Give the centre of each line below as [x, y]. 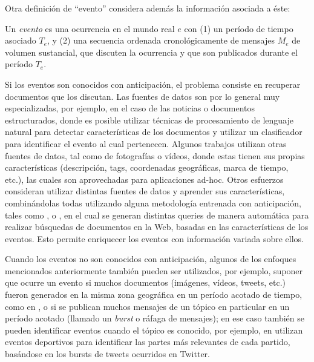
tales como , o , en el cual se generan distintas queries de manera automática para [157, 215]
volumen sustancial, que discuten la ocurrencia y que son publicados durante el [151, 52]
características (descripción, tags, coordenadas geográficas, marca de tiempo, [147, 167]
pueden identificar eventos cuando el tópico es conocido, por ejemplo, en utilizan [154, 330]
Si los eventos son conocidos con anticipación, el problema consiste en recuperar [153, 84]
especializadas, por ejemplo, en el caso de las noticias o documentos [130, 108]
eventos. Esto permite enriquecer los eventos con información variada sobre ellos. [154, 238]
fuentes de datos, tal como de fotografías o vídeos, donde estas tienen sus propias [155, 155]
